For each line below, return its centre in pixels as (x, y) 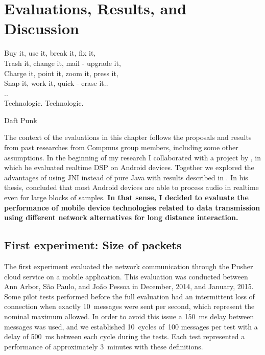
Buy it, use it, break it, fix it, (50, 53)
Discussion (42, 28)
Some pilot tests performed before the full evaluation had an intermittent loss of (129, 296)
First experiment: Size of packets (93, 245)
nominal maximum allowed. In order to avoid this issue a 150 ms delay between (129, 316)
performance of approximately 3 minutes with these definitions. (104, 346)
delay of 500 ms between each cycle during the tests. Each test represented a (125, 336)
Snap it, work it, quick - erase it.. (56, 83)
